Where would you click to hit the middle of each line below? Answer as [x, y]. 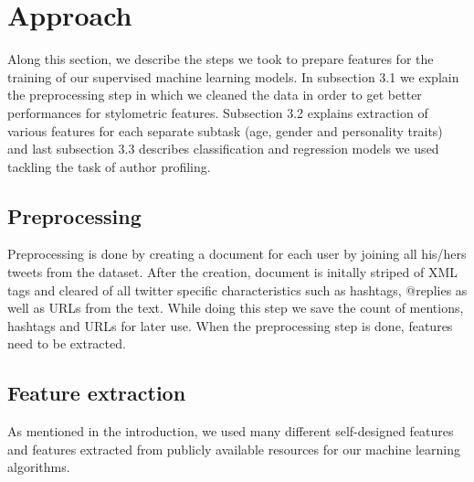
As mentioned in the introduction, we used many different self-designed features [231, 431]
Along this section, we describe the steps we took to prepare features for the [221, 59]
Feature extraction [97, 393]
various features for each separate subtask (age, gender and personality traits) [225, 130]
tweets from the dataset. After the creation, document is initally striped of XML [232, 272]
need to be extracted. [67, 343]
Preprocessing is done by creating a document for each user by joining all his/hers [237, 254]
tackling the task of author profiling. [109, 166]
